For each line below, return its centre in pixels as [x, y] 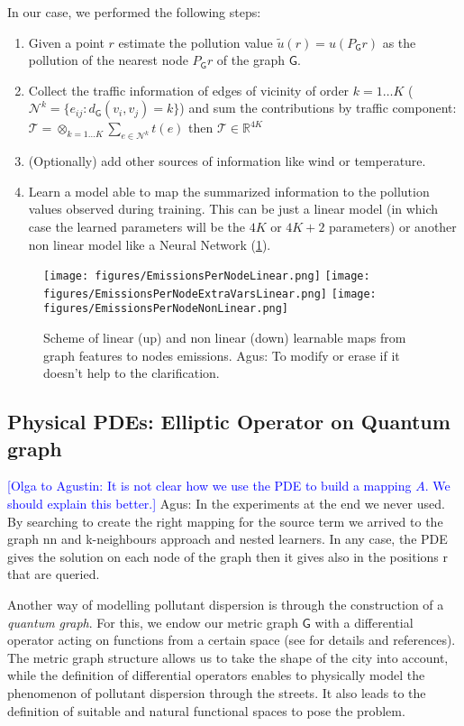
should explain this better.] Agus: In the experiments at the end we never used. [226, 504]
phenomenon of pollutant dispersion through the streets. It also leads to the [217, 693]
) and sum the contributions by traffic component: [318, 108]
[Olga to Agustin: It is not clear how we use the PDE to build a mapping [209, 486]
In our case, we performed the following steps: [134, 12]
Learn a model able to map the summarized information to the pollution [229, 191]
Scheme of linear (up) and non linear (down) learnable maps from [225, 338]
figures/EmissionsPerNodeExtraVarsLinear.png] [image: [210, 294]
